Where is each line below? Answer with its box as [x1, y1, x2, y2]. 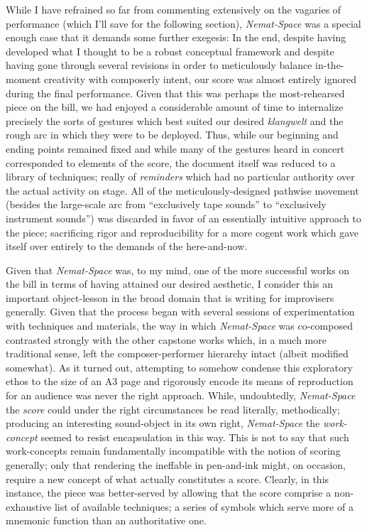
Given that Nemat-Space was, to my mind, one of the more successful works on [6, 262, 350, 277]
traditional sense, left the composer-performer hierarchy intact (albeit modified [6, 346, 349, 361]
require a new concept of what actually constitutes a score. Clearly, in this [6, 471, 329, 486]
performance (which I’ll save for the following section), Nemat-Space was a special [6, 16, 361, 31]
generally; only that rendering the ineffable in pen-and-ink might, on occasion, [6, 458, 346, 472]
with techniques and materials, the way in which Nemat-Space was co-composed [6, 318, 353, 333]
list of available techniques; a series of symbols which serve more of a [54, 499, 354, 514]
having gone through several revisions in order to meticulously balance [6, 58, 312, 72]
